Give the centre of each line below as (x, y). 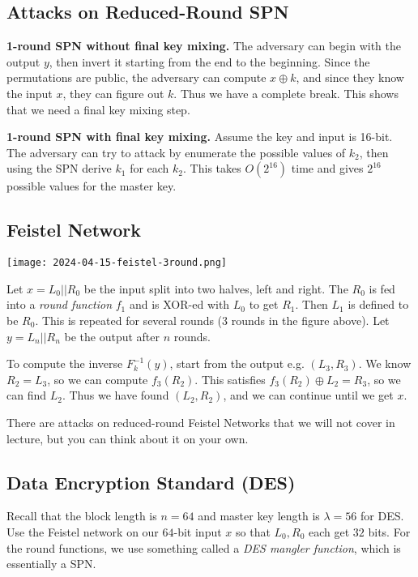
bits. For (389, 531)
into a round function (60, 304)
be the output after (112, 336)
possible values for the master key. (92, 186)
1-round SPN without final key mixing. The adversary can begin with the (204, 46)
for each (149, 168)
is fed (382, 288)
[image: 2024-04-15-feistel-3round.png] (117, 263)
